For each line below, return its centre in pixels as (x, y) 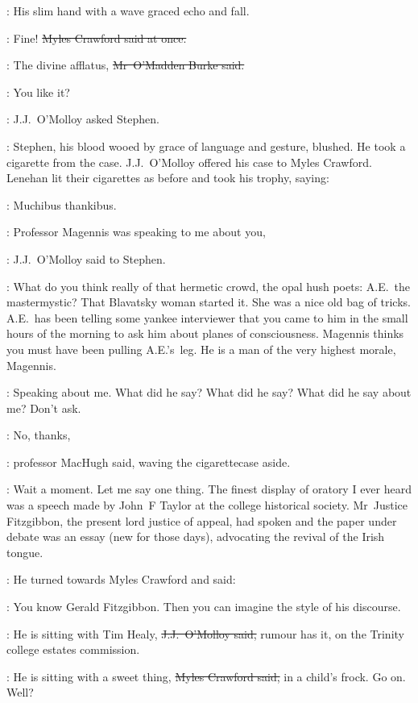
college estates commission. (73, 649)
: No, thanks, (39, 435)
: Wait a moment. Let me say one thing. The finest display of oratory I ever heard (209, 489)
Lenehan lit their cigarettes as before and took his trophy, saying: (168, 178)
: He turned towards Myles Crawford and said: (121, 579)
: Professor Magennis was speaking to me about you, (136, 232)
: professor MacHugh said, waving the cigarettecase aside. (149, 462)
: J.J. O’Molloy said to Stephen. (86, 258)
